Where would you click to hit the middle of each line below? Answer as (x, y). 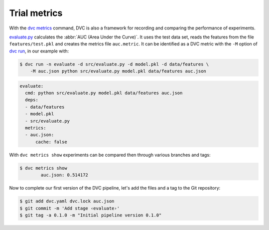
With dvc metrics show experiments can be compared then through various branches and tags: (110, 155)
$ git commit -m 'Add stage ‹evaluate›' (69, 208)
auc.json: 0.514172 (64, 175)
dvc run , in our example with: (39, 51)
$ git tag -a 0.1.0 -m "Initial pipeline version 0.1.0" (91, 215)
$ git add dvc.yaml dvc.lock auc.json (67, 201)
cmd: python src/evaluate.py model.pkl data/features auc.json (104, 93)
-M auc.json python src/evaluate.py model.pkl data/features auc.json (118, 71)
